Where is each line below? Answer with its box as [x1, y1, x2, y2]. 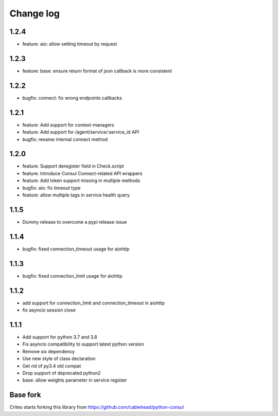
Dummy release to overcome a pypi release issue [22, 219, 127, 225]
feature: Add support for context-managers [22, 121, 114, 128]
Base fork [9, 391, 41, 400]
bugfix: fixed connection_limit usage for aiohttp [22, 273, 123, 279]
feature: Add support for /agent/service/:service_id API [22, 129, 139, 135]
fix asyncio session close [22, 307, 76, 313]
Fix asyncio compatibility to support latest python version [22, 341, 144, 347]
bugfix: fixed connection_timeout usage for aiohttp [22, 246, 130, 252]
